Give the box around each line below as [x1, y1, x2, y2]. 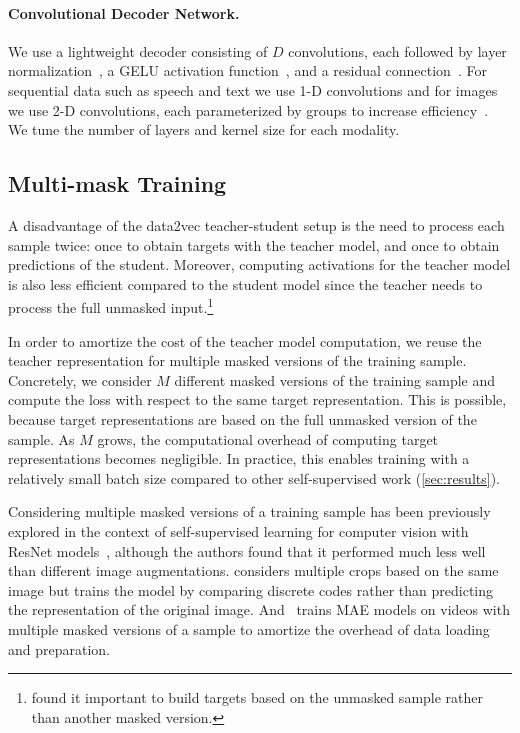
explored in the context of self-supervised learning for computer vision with [8, 520, 469, 541]
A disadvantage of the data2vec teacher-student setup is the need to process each [8, 214, 505, 235]
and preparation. [8, 638, 111, 659]
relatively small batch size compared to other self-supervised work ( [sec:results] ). [8, 467, 500, 488]
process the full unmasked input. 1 [8, 294, 214, 317]
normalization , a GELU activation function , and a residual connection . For [8, 60, 487, 81]
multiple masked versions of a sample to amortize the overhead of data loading [8, 618, 490, 639]
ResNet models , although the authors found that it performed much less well [8, 540, 486, 561]
